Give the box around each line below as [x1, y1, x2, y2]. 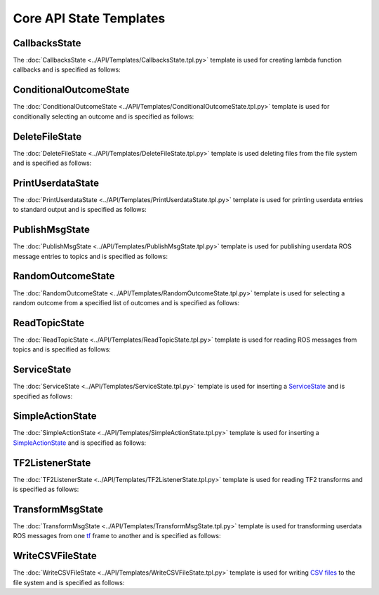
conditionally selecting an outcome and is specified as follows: [13, 112, 194, 121]
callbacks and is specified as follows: [13, 65, 121, 74]
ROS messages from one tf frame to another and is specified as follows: [13, 532, 221, 540]
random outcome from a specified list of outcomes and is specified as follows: [13, 298, 240, 307]
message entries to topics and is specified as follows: [13, 252, 168, 260]
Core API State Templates [13, 11, 166, 26]
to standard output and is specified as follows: [13, 206, 147, 214]
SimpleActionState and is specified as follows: [13, 439, 147, 447]
